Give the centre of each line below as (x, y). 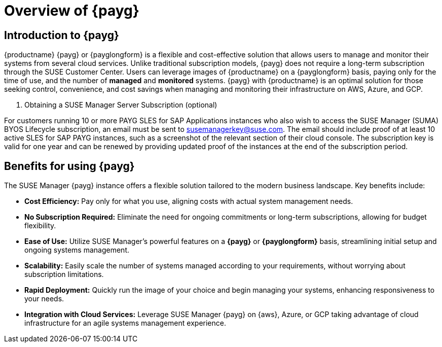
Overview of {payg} (72, 11)
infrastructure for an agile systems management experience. (125, 323)
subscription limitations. (64, 274)
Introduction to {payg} (62, 35)
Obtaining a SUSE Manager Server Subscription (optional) (121, 105)
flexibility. (40, 226)
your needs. (44, 299)
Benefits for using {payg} (69, 166)
